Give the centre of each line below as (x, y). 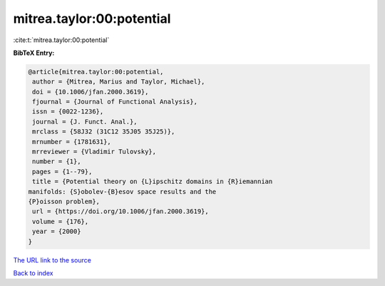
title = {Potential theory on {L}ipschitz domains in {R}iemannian (153, 182)
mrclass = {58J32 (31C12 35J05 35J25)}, (104, 132)
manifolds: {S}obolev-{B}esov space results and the (122, 191)
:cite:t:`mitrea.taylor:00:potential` (61, 40)
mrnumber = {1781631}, (72, 142)
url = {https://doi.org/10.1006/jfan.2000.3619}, (121, 211)
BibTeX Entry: (34, 53)
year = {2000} (57, 231)
